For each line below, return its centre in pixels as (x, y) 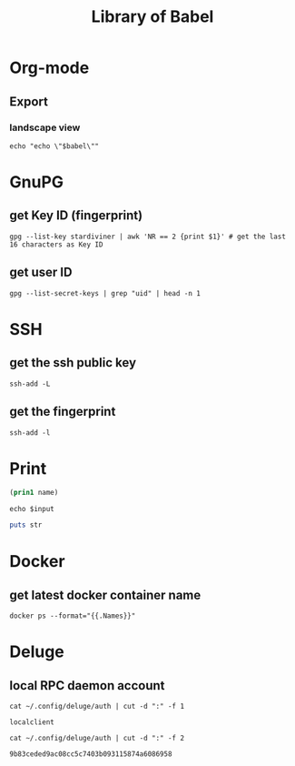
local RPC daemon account (87, 685)
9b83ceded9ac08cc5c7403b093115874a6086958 (91, 754)
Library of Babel (152, 17)
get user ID (41, 272)
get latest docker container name (105, 595)
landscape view (45, 127)
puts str (26, 525)
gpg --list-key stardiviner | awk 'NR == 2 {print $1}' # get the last (147, 237)
